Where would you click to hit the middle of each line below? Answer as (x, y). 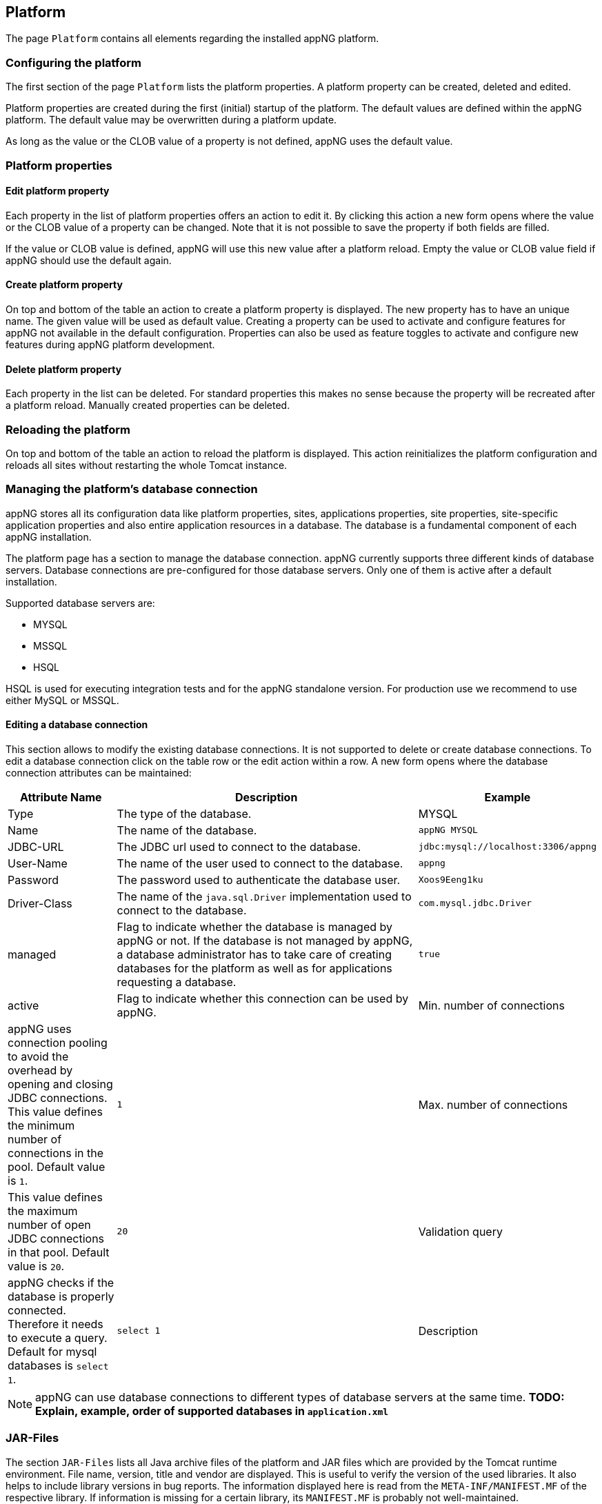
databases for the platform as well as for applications (254, 968)
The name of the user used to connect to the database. (260, 863)
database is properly (61, 1296)
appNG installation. (49, 537)
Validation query (460, 1231)
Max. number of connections (493, 1104)
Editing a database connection (77, 725)
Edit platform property (58, 191)
